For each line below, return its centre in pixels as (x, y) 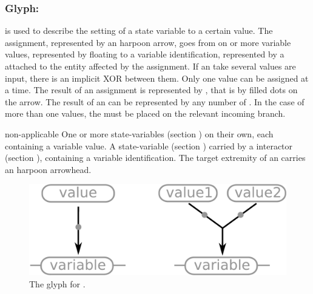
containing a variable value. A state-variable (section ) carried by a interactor (149, 145)
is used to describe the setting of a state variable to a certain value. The (139, 31)
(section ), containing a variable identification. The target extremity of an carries (155, 158)
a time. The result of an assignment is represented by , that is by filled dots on (151, 90)
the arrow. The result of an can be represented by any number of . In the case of (155, 101)
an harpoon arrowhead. (48, 169)
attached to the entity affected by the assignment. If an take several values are (150, 66)
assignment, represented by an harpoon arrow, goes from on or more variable (148, 42)
